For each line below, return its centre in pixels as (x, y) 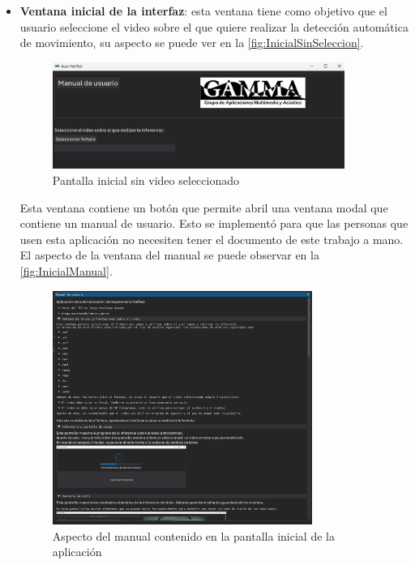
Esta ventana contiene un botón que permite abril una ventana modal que (204, 207)
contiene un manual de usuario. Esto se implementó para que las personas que (214, 223)
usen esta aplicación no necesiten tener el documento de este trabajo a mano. (212, 239)
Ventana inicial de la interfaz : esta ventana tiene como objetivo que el (203, 11)
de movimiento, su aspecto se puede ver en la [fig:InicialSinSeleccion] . (192, 43)
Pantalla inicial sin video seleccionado (145, 180)
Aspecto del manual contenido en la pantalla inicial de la (193, 535)
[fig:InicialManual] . (66, 271)
